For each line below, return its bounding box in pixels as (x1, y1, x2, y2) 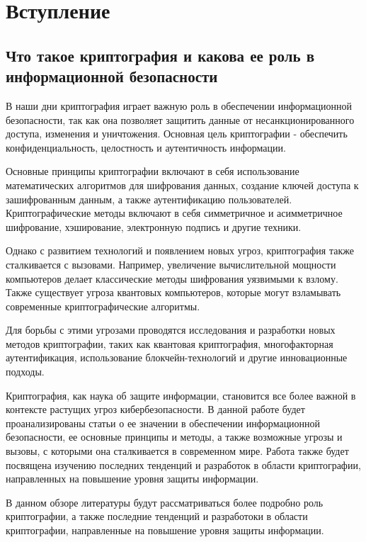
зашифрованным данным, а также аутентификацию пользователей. (6, 191, 292, 206)
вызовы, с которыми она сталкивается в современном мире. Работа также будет (6, 444, 349, 458)
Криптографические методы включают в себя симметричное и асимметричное (6, 205, 343, 220)
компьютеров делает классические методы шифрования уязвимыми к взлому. (6, 271, 338, 286)
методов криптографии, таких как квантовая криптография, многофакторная (6, 336, 333, 351)
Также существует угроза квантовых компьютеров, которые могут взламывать (6, 285, 341, 300)
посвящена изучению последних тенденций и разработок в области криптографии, (6, 457, 361, 472)
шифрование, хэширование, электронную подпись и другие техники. (6, 219, 302, 234)
